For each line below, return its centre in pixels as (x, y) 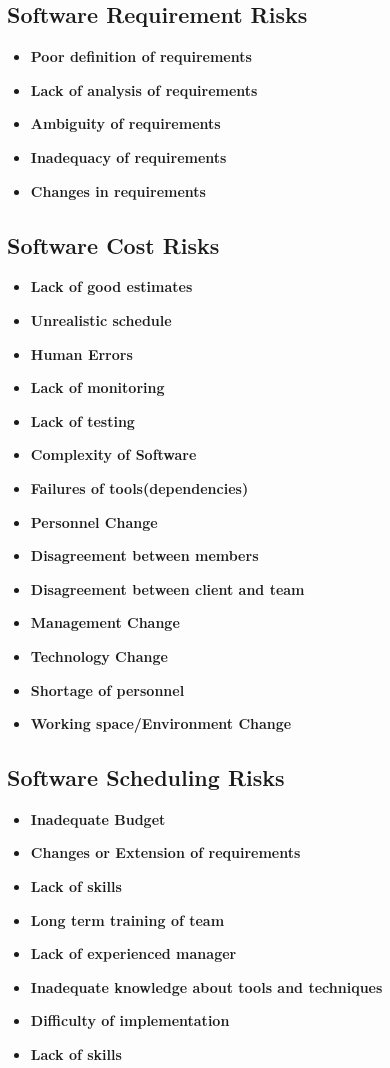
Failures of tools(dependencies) (139, 487)
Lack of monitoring (97, 387)
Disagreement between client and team (167, 588)
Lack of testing (82, 420)
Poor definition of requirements (141, 56)
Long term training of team (127, 919)
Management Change (105, 622)
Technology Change (99, 655)
